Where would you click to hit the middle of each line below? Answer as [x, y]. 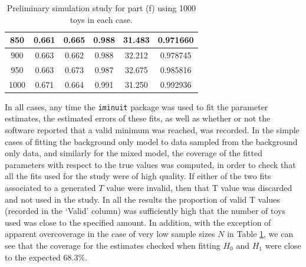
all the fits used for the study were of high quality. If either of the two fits [138, 176]
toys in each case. [101, 19]
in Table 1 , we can [260, 234]
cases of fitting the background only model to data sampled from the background [151, 141]
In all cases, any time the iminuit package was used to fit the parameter [136, 106]
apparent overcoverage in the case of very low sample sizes [110, 234]
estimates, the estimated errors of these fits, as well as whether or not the [138, 118]
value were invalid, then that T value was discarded [199, 188]
